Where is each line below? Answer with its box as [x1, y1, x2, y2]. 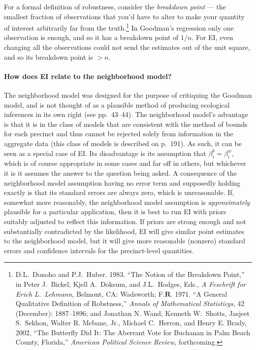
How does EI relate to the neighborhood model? [4, 71, 172, 81]
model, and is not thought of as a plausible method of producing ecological [4, 99, 230, 110]
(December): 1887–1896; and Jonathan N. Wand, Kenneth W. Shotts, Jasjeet [15, 308, 250, 318]
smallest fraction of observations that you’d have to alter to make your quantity [4, 11, 245, 21]
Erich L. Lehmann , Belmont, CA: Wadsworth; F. [15, 288, 165, 299]
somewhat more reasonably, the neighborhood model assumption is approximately [4, 196, 250, 207]
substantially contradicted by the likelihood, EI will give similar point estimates [4, 226, 245, 236]
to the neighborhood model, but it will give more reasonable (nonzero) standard [4, 235, 245, 246]
